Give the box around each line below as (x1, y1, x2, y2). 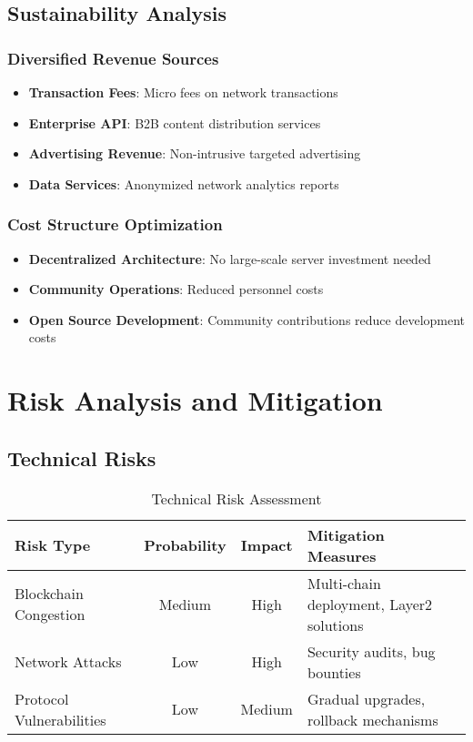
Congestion (15, 604, 86, 625)
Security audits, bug (307, 640, 436, 662)
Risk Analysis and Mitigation (7, 381, 383, 419)
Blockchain (15, 583, 84, 605)
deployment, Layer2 (307, 593, 433, 615)
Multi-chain (307, 572, 381, 594)
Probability (144, 534, 226, 556)
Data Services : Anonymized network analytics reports (28, 174, 339, 193)
